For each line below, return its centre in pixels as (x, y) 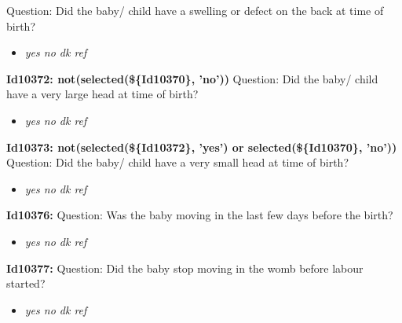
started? (26, 283)
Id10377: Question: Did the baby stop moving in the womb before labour (185, 268)
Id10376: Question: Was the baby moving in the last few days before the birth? (200, 215)
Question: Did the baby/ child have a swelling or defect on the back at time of (195, 10)
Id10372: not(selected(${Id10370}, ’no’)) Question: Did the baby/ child (192, 78)
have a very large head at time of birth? (102, 94)
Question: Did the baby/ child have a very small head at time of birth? (177, 162)
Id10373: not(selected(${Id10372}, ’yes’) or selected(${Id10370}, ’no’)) (202, 147)
